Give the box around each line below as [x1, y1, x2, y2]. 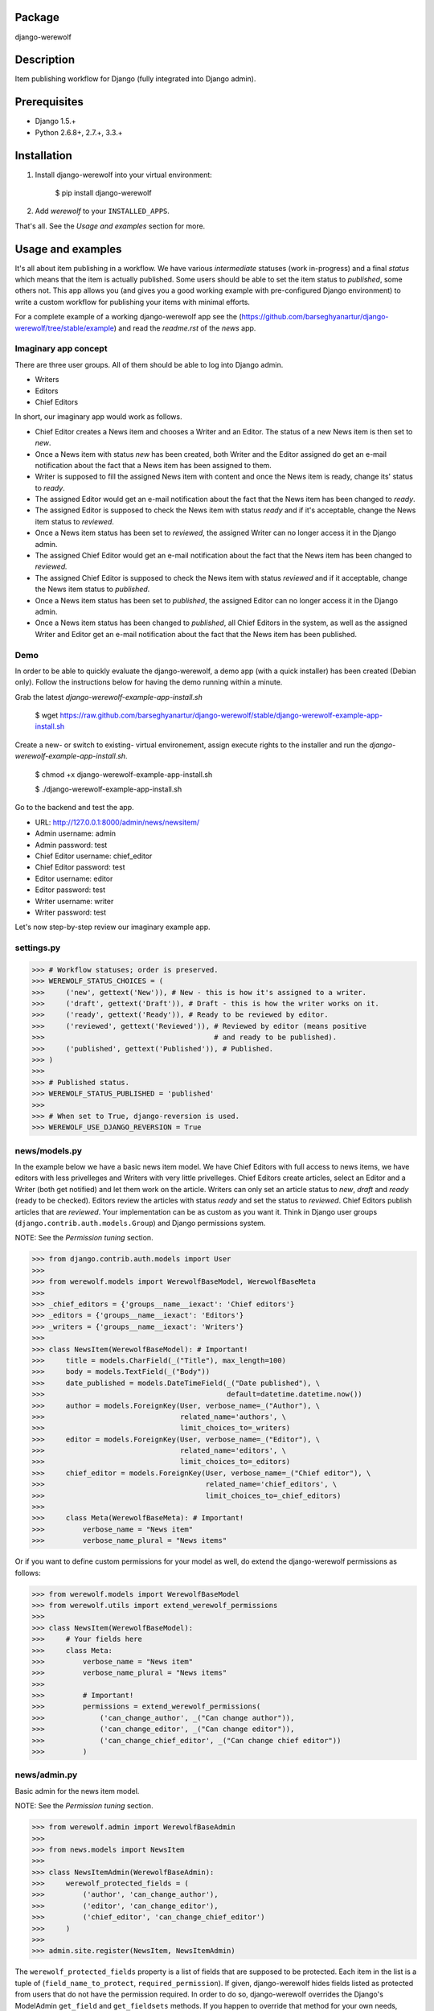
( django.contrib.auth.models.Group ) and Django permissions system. [14, 1219, 266, 1228]
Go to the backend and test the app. [14, 803, 134, 812]
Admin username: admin [35, 829, 117, 838]
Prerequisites [14, 95, 84, 109]
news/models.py [14, 1145, 83, 1156]
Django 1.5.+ [35, 117, 76, 126]
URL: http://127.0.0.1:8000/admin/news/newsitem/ [35, 817, 200, 827]
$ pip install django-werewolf [55, 188, 152, 198]
